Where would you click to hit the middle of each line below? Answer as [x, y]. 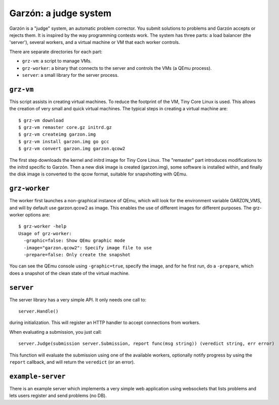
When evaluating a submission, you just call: [56, 332]
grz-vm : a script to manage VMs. [57, 61]
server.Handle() [38, 311]
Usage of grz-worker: [45, 233]
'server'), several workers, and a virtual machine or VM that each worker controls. [95, 42]
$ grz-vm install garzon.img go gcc [64, 141]
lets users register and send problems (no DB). [58, 396]
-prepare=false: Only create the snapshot [77, 255]
